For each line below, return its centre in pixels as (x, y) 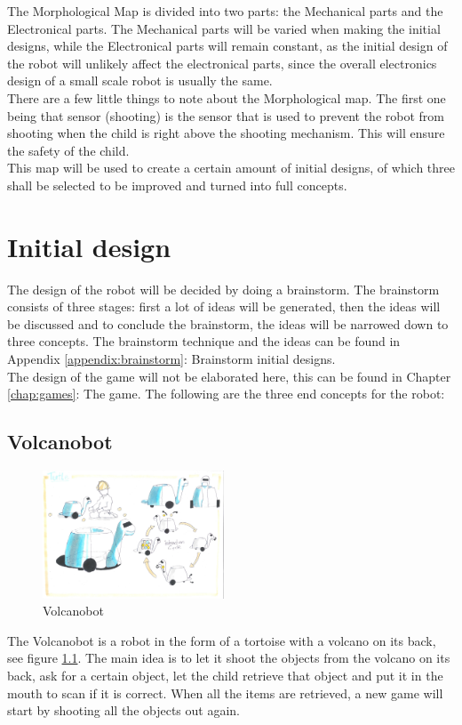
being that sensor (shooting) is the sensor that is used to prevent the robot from (226, 115)
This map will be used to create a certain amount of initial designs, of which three (231, 168)
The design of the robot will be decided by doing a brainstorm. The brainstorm (223, 289)
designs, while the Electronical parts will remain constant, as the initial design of (227, 46)
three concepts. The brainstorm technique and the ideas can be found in (204, 341)
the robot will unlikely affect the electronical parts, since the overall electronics (222, 63)
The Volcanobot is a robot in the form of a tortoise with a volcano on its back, (222, 640)
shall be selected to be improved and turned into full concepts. (177, 185)
